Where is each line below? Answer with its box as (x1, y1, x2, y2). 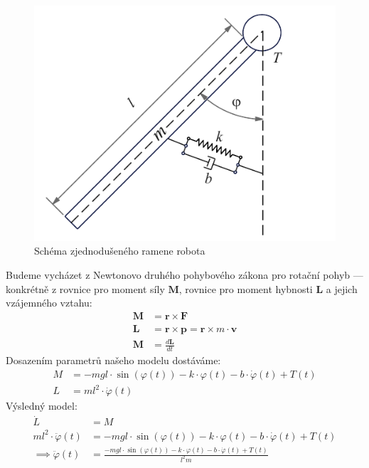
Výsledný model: (6, 398, 77, 413)
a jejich (326, 281, 358, 296)
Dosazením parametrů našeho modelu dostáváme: (6, 353, 221, 368)
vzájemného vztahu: (6, 295, 92, 310)
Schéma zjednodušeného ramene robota (34, 243, 205, 258)
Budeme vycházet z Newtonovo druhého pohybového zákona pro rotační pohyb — (6, 267, 363, 282)
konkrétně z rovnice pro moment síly (6, 281, 165, 296)
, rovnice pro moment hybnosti (178, 281, 313, 296)
